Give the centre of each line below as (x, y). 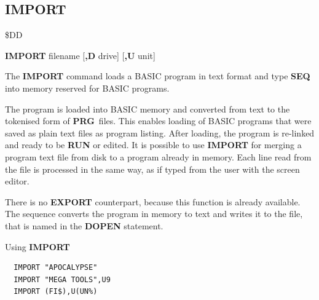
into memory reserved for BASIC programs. (87, 88)
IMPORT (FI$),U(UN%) (56, 292)
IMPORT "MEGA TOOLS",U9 (62, 279)
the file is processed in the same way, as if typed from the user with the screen (152, 169)
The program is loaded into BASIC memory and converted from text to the (148, 109)
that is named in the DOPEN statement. (84, 225)
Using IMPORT (37, 246)
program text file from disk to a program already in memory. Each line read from (158, 156)
